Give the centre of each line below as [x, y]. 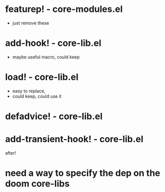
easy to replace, [29, 91]
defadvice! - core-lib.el [54, 116]
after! [11, 153]
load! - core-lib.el [42, 77]
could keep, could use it [37, 96]
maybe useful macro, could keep [46, 57]
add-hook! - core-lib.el [53, 43]
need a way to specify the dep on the [83, 173]
